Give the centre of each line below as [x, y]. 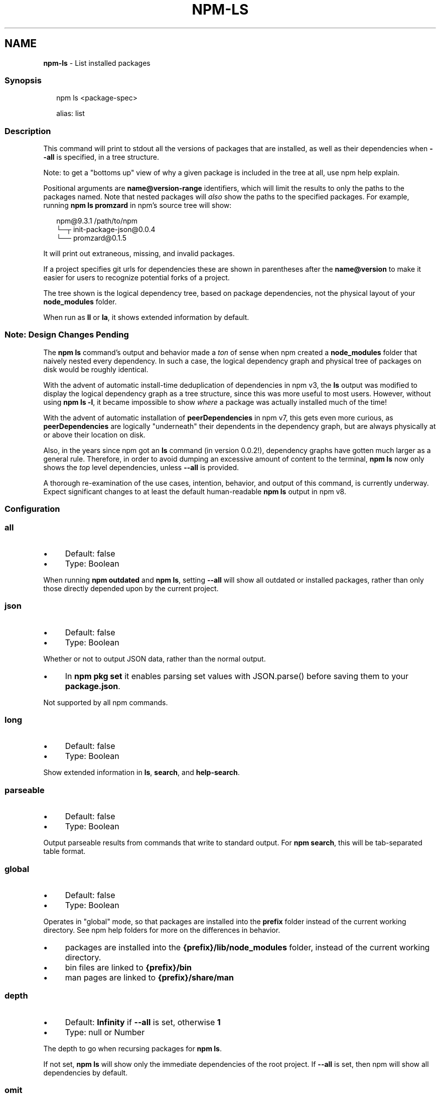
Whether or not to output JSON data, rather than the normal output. [155, 659]
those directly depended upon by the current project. [131, 588]
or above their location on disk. [94, 434]
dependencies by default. [86, 1072]
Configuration [32, 509]
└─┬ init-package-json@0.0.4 [106, 230]
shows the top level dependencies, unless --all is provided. [141, 467]
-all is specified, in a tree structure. [101, 157]
